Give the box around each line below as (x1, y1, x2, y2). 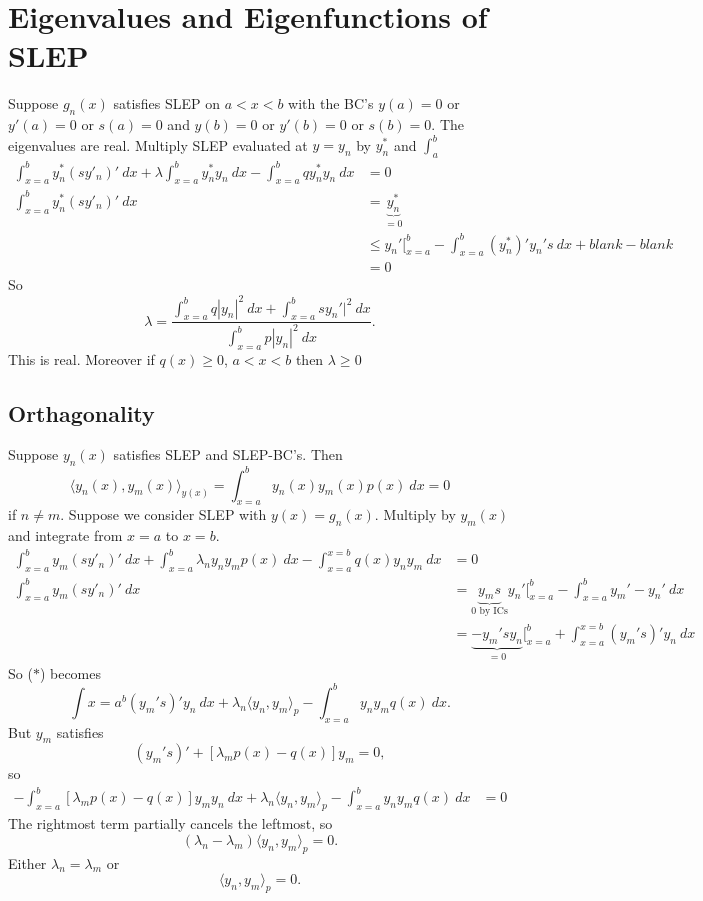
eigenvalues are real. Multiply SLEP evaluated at (8, 134, 308, 155)
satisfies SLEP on (113, 93, 221, 114)
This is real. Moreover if (8, 348, 155, 369)
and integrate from (8, 525, 123, 546)
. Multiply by (374, 504, 456, 525)
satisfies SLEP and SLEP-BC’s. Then (113, 444, 343, 465)
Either (8, 852, 47, 873)
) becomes (39, 662, 102, 683)
